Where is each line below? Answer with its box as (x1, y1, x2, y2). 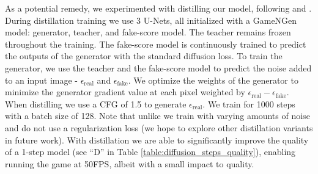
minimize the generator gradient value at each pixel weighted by (5, 85, 245, 98)
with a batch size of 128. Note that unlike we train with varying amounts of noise (5, 109, 310, 122)
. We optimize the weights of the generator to (128, 73, 298, 86)
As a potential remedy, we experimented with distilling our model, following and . (5, 2, 312, 14)
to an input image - (5, 73, 78, 86)
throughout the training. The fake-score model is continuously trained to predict (5, 37, 306, 50)
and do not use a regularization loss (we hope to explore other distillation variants (5, 121, 313, 134)
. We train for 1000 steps (202, 97, 295, 110)
